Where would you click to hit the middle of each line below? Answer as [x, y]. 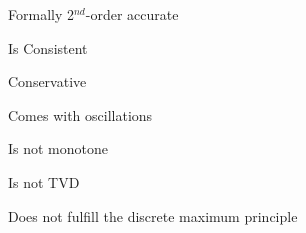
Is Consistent [48, 47]
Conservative [47, 81]
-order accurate [132, 14]
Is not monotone [58, 148]
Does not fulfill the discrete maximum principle [153, 215]
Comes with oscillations [80, 114]
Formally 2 [41, 14]
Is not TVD [44, 181]
